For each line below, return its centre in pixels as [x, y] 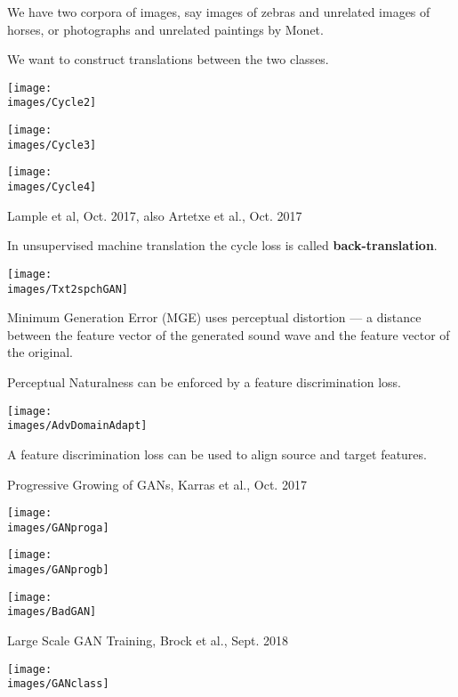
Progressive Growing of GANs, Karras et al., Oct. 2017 [157, 484]
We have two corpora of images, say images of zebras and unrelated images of [219, 12]
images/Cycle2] [52, 103]
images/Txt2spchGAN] [68, 289]
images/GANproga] [58, 527]
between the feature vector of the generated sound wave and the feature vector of [229, 334]
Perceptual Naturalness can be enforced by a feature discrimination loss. [204, 382]
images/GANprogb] [58, 570]
